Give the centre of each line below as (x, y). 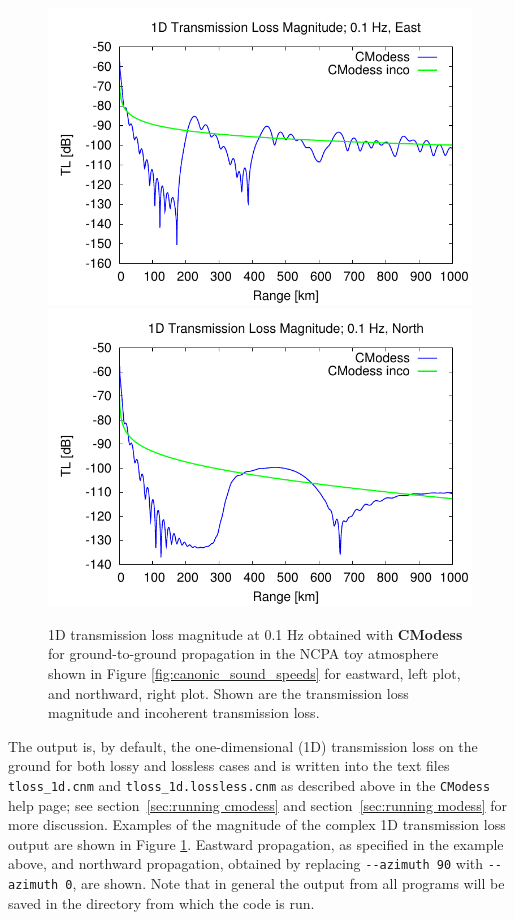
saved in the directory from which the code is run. (161, 902)
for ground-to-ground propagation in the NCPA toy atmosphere (243, 653)
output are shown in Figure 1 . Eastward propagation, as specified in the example (256, 843)
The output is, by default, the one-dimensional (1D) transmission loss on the (243, 745)
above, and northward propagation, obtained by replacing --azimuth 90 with (246, 863)
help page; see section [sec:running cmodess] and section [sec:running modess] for (257, 804)
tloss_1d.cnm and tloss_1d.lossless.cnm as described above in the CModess (249, 784)
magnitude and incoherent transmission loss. (184, 712)
